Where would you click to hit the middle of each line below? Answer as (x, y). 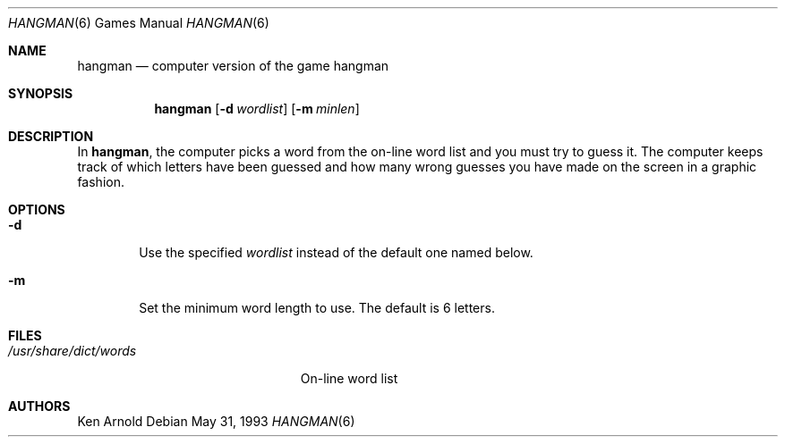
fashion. (101, 182)
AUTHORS (39, 406)
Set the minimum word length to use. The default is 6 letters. (317, 308)
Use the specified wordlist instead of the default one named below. (336, 252)
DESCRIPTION (51, 136)
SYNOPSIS (41, 93)
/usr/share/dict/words (73, 351)
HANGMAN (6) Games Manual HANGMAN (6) (139, 23)
